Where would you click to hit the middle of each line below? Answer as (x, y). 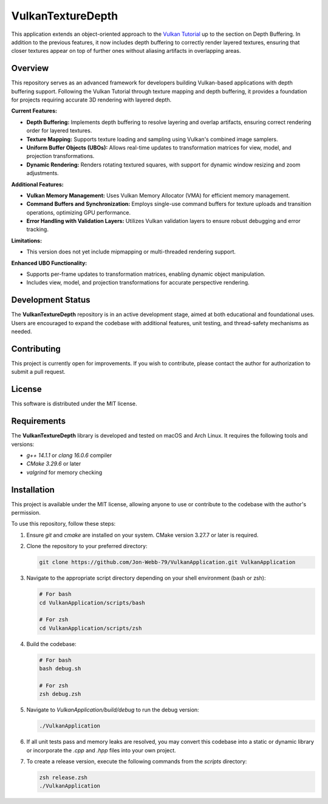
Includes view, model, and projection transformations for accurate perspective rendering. (138, 283)
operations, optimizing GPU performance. (78, 212)
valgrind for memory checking (64, 472)
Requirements (39, 421)
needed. (22, 332)
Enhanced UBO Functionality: (49, 263)
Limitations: (27, 241)
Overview (30, 68)
